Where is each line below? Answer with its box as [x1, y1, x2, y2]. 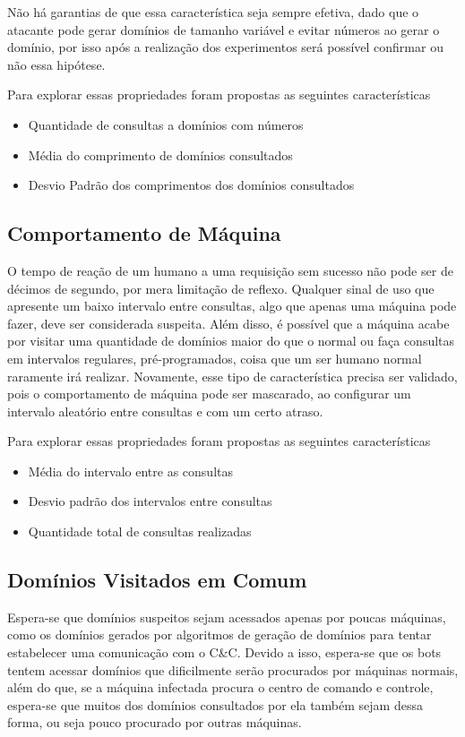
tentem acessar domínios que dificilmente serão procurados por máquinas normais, [7, 660, 459, 679]
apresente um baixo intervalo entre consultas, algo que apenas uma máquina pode [7, 296, 457, 315]
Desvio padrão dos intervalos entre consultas [28, 492, 272, 510]
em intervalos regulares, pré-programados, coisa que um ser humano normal [7, 348, 422, 367]
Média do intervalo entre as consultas [28, 461, 233, 480]
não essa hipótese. [7, 55, 106, 73]
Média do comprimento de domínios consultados [28, 145, 293, 164]
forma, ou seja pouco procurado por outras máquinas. [7, 713, 302, 732]
